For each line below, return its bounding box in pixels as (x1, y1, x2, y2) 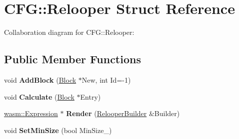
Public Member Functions (4, 51, 141, 67)
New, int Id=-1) (81, 74, 131, 85)
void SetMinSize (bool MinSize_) (4, 125, 112, 135)
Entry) (80, 91, 101, 102)
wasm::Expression (4, 108, 58, 119)
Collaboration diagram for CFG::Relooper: (4, 27, 134, 37)
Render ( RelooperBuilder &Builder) (66, 108, 180, 119)
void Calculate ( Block (4, 91, 74, 102)
